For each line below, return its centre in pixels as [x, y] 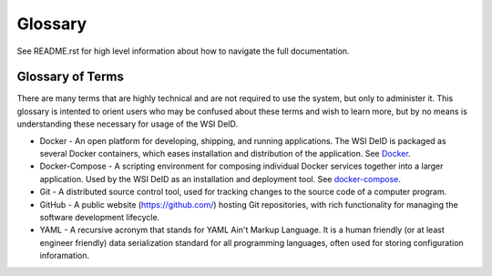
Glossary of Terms [71, 77]
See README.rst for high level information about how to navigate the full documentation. [183, 51]
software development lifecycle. [100, 217]
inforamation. [65, 256]
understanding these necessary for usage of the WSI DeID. [128, 124]
